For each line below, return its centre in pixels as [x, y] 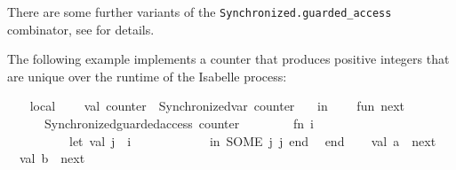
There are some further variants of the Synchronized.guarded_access [200, 12]
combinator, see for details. [81, 29]
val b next [52, 158]
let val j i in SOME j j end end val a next [252, 140]
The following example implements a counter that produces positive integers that [228, 59]
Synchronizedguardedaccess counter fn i [179, 124]
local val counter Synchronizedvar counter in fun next [217, 106]
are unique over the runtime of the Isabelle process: [147, 76]
